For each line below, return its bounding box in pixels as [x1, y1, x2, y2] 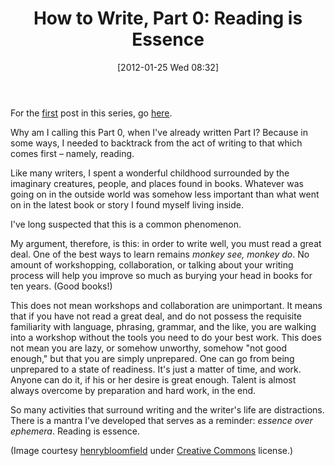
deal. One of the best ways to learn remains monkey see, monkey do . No [10, 248, 310, 260]
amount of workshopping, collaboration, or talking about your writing [10, 258, 294, 271]
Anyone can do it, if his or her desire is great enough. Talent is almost [10, 373, 297, 386]
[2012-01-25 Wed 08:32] [117, 61, 219, 73]
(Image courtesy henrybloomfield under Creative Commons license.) [10, 444, 294, 456]
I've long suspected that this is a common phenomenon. [10, 218, 242, 230]
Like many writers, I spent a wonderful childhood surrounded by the [10, 167, 290, 179]
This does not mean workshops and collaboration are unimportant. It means [10, 299, 323, 311]
